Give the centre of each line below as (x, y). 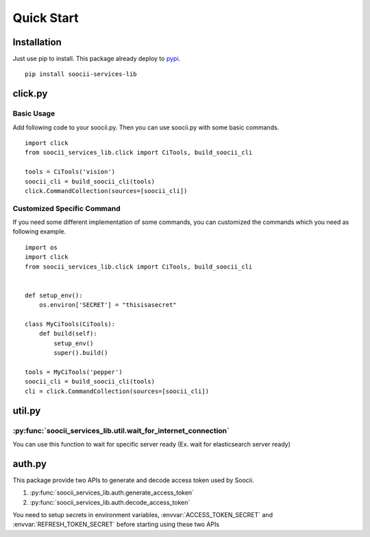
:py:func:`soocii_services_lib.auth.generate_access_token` (112, 492)
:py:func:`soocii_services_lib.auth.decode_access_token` (110, 502)
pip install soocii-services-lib (81, 74)
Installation (37, 42)
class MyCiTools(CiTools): (70, 324)
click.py (30, 93)
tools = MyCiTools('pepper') (74, 372)
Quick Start (46, 18)
